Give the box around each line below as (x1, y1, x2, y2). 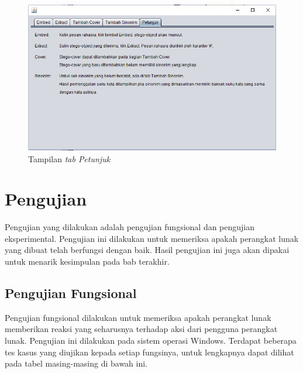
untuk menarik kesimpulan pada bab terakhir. (5, 255, 170, 267)
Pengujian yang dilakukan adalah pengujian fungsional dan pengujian (5, 221, 255, 233)
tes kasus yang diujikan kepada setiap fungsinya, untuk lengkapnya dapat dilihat (5, 345, 294, 358)
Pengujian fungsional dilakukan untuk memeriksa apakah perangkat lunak (5, 311, 271, 323)
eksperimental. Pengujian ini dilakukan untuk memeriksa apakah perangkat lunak (5, 232, 299, 244)
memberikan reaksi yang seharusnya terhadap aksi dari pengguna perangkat (5, 323, 278, 335)
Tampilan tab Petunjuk (28, 152, 111, 165)
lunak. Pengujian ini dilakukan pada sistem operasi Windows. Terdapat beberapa (5, 334, 297, 346)
